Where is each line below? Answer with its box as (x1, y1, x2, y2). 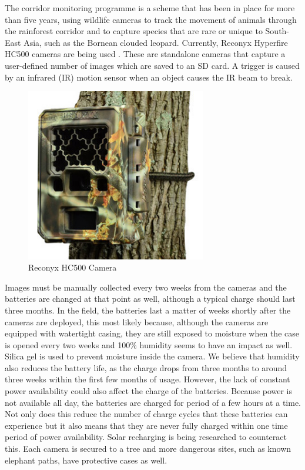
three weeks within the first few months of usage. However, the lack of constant (5, 373, 290, 385)
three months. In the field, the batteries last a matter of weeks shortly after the (5, 304, 291, 316)
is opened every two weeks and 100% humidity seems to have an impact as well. (5, 338, 293, 351)
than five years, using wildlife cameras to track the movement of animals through (5, 13, 297, 25)
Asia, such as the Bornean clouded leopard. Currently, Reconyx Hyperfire (24, 36, 288, 48)
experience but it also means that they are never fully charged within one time (5, 419, 288, 431)
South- (265, 25, 290, 37)
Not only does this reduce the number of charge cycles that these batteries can (5, 408, 288, 420)
